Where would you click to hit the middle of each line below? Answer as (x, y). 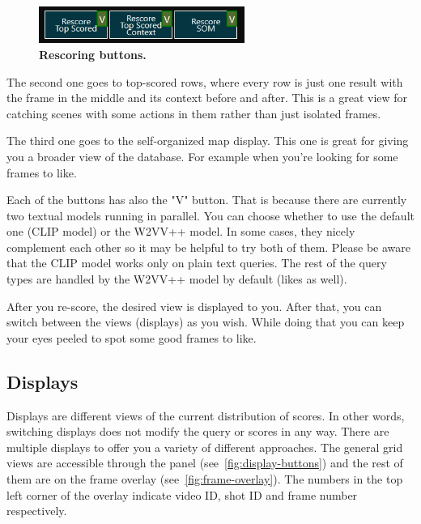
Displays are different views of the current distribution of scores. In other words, (206, 415)
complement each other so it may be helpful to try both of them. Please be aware (208, 247)
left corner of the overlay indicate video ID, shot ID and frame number (182, 494)
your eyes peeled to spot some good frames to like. (132, 337)
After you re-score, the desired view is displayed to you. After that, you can (194, 306)
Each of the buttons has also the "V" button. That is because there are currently (207, 200)
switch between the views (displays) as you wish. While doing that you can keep (206, 322)
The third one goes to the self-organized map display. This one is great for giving (208, 141)
